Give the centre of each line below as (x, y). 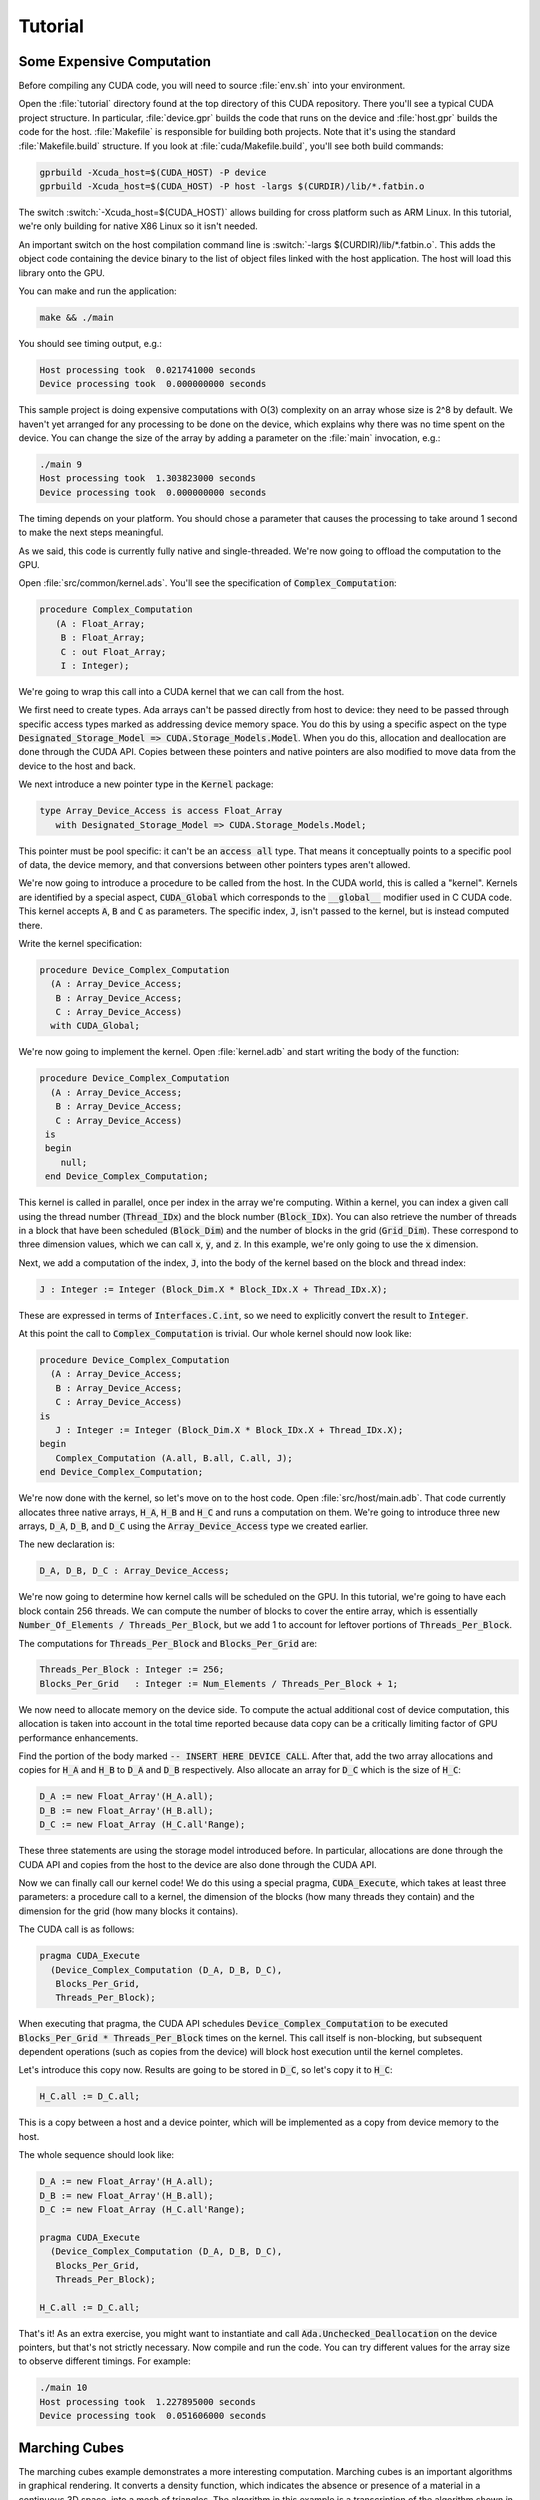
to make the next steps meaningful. (91, 532)
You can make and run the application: (97, 291)
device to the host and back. (77, 766)
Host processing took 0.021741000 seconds (148, 369)
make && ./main (76, 317)
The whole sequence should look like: (96, 2155)
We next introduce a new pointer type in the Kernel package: (146, 784)
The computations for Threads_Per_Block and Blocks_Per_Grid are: (168, 1643)
